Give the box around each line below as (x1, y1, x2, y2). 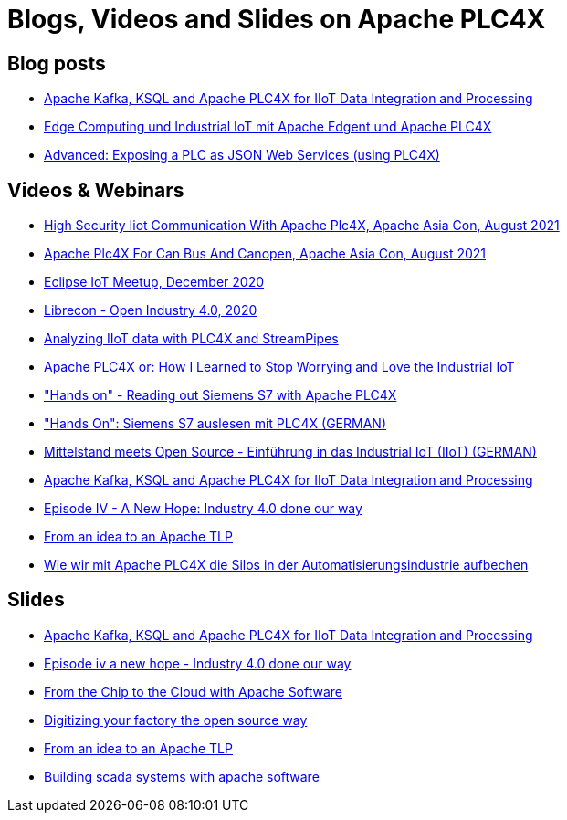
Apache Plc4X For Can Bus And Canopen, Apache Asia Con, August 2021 (44, 246, 487, 262)
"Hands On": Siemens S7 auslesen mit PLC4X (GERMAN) (44, 415, 386, 432)
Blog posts (7, 51, 106, 75)
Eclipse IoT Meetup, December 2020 (44, 274, 265, 290)
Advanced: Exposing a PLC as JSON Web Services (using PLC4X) (44, 147, 440, 163)
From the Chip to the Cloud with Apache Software (44, 683, 343, 699)
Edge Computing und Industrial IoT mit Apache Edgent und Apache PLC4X (44, 119, 492, 135)
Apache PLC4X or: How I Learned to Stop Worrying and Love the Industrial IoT (44, 359, 515, 375)
